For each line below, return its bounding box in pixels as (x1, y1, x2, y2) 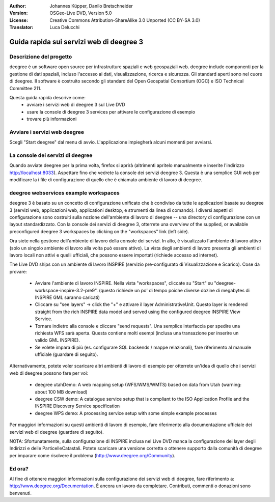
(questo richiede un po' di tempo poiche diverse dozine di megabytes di (98, 287, 250, 293)
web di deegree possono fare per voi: (9, 370, 89, 376)
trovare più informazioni (26, 116, 77, 122)
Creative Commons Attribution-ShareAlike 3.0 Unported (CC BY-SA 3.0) (49, 17, 201, 23)
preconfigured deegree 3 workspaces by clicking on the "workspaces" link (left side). (9, 228, 189, 234)
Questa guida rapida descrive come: (9, 94, 86, 100)
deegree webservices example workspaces (9, 189, 120, 196)
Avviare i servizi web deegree (9, 128, 85, 135)
